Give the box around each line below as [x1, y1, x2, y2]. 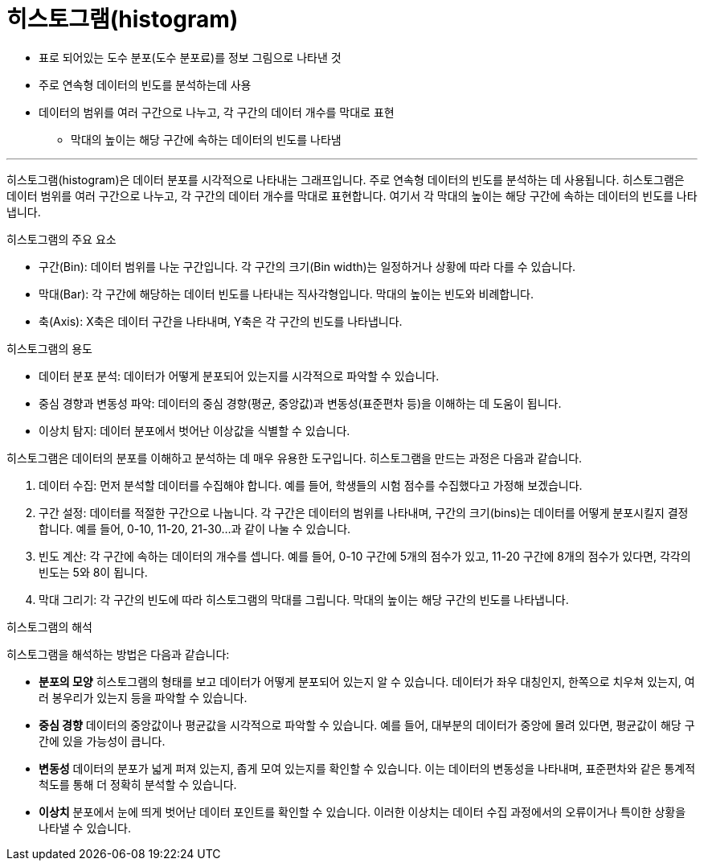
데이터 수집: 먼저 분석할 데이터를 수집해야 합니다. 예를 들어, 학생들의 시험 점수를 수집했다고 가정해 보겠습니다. [39, 478, 583, 492]
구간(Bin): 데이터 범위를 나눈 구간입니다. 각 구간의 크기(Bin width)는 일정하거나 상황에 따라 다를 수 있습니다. [39, 259, 576, 273]
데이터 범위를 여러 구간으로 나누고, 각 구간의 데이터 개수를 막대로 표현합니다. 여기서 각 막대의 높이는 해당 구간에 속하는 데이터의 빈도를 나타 [6, 188, 698, 203]
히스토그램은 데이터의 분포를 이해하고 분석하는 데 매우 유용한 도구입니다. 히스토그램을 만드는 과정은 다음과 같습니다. [6, 450, 583, 465]
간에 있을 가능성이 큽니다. [39, 733, 166, 748]
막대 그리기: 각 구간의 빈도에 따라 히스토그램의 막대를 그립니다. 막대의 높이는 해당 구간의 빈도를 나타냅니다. [39, 592, 569, 606]
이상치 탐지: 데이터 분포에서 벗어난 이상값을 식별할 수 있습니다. [39, 423, 350, 438]
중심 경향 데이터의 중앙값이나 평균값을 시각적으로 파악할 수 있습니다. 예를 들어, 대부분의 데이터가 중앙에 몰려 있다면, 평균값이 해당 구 [39, 717, 695, 732]
